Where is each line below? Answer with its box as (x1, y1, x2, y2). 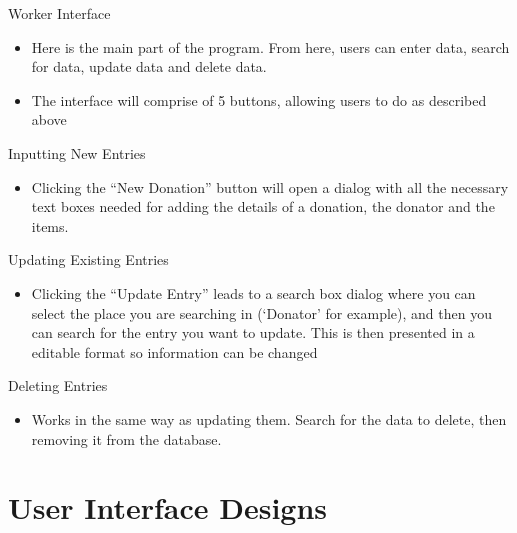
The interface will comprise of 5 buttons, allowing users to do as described (31, 89, 487, 110)
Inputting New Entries (8, 142, 146, 163)
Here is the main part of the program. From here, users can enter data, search (31, 36, 510, 57)
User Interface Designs (8, 487, 328, 528)
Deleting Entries (8, 375, 108, 396)
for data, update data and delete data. (31, 56, 267, 77)
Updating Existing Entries (8, 249, 169, 270)
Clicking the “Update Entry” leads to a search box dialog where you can (31, 282, 476, 303)
